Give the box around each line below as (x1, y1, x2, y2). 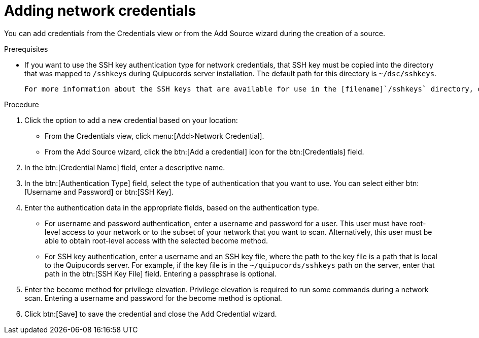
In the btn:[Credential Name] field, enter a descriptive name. (24, 163, 225, 172)
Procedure (4, 100, 39, 109)
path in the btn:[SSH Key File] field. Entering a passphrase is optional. (45, 269, 277, 278)
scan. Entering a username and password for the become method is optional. (24, 293, 282, 302)
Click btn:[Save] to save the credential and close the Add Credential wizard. (24, 309, 277, 318)
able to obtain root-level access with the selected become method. (45, 236, 268, 245)
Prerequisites (4, 44, 48, 53)
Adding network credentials (4, 2, 196, 19)
